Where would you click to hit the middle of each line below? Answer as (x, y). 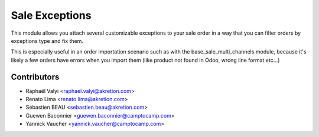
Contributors (35, 77)
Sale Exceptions (51, 15)
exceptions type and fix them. (47, 41)
